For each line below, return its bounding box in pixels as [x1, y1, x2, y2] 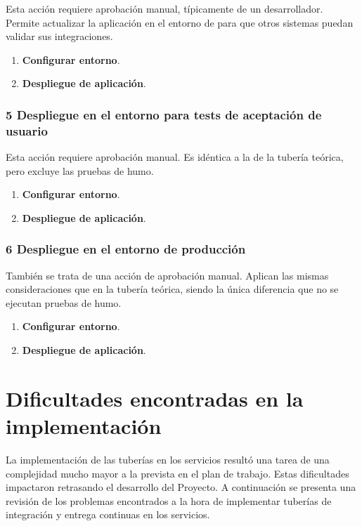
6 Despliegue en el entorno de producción [6, 240, 246, 258]
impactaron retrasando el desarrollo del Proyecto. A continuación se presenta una [6, 480, 356, 494]
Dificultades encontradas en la [6, 383, 304, 412]
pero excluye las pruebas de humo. [6, 163, 154, 178]
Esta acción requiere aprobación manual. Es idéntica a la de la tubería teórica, [6, 150, 344, 164]
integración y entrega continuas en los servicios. [6, 507, 210, 522]
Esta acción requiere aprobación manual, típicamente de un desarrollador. [6, 1, 323, 15]
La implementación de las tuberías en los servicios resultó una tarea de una [6, 452, 330, 466]
